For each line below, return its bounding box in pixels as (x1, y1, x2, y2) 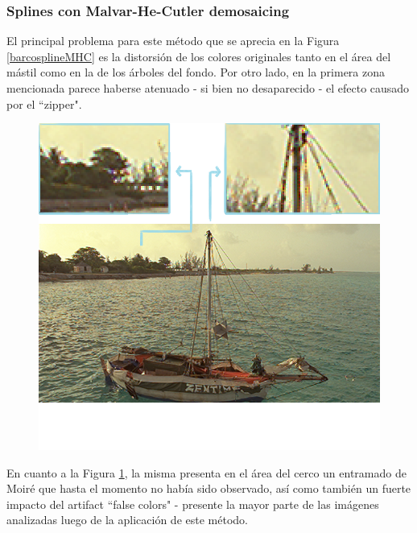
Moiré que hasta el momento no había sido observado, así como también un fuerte (6, 480, 411, 497)
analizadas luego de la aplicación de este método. (6, 511, 248, 528)
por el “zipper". (6, 95, 82, 112)
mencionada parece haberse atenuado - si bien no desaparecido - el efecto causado (6, 80, 410, 96)
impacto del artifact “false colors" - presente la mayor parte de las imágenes (6, 495, 379, 512)
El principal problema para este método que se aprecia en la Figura (6, 32, 340, 49)
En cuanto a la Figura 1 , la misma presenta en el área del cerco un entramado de (6, 464, 407, 481)
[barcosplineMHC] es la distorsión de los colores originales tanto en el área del (6, 48, 391, 64)
